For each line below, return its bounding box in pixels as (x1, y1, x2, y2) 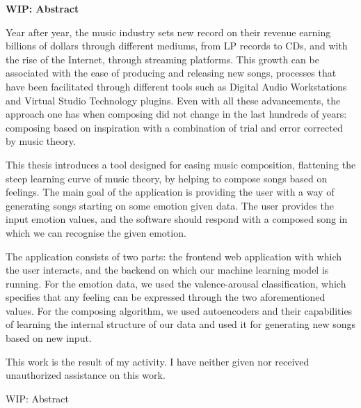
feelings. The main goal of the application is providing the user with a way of (6, 185, 335, 199)
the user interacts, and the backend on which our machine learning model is (6, 262, 329, 277)
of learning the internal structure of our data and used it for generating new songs (6, 317, 356, 331)
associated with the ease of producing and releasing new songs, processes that (6, 65, 337, 80)
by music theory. (6, 134, 76, 148)
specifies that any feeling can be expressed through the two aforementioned (6, 290, 326, 304)
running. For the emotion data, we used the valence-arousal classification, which (6, 276, 346, 290)
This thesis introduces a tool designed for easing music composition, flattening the (6, 157, 356, 171)
